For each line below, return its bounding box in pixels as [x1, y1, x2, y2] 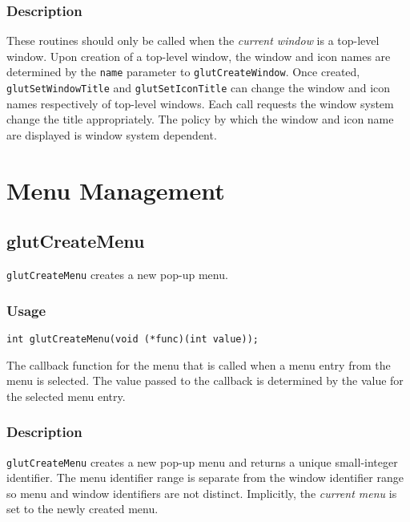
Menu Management [6, 173, 225, 206]
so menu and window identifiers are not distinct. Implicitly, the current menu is [6, 484, 397, 501]
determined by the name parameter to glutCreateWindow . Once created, [6, 63, 360, 80]
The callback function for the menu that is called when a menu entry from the [6, 356, 391, 373]
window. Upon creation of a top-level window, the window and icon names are [6, 47, 391, 64]
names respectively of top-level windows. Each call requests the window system [6, 95, 394, 111]
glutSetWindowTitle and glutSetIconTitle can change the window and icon [6, 79, 391, 96]
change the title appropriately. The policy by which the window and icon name [6, 111, 394, 127]
